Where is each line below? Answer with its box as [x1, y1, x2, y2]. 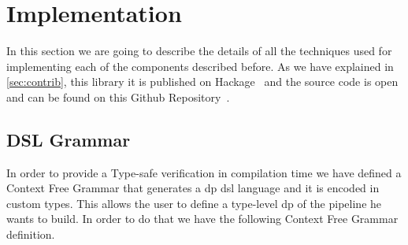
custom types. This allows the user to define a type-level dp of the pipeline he [6, 195, 382, 211]
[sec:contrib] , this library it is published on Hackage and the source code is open [6, 73, 399, 90]
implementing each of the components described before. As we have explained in [6, 58, 394, 74]
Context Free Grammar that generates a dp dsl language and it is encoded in [6, 180, 380, 196]
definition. [6, 226, 55, 243]
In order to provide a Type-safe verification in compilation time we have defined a [6, 164, 402, 180]
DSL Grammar [6, 127, 131, 151]
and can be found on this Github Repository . [6, 88, 230, 105]
